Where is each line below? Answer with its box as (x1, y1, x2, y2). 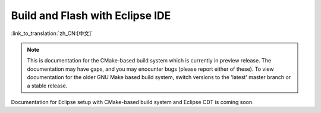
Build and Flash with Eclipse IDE (11, 9, 171, 22)
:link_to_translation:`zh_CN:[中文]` (11, 30, 93, 37)
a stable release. (27, 82, 68, 89)
